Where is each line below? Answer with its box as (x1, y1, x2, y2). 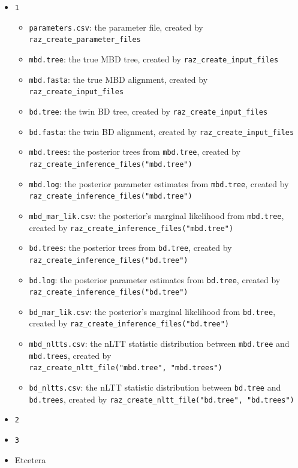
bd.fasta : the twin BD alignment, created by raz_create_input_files (29, 125, 294, 137)
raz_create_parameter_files (29, 35, 141, 44)
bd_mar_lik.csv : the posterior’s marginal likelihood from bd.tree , (29, 305, 276, 317)
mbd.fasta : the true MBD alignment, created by (29, 73, 208, 85)
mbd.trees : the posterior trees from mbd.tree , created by (29, 145, 240, 158)
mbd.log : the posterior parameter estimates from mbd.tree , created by (29, 177, 289, 190)
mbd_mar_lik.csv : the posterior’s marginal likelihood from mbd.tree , (29, 209, 284, 221)
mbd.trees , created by (29, 349, 112, 361)
